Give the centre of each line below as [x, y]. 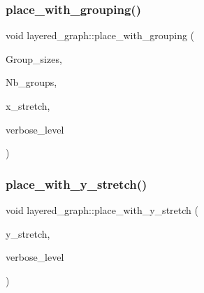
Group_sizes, [34, 58]
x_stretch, [28, 106]
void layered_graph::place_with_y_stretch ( [102, 210]
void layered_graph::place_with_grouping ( [100, 35]
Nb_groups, [31, 82]
